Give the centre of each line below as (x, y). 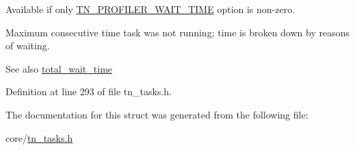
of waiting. (28, 46)
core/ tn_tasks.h (39, 137)
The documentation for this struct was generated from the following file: (157, 114)
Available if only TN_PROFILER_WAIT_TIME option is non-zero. (150, 9)
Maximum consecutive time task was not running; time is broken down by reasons (177, 32)
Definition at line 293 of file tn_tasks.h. (89, 91)
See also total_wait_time (59, 68)
